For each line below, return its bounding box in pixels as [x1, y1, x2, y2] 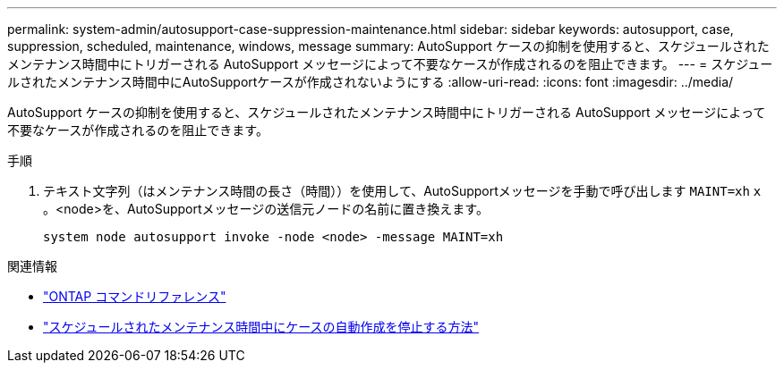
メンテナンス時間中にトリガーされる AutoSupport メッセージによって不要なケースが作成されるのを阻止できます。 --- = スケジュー [7, 56, 773, 71]
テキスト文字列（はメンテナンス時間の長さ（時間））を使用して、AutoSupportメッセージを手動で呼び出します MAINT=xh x [43, 183, 762, 198]
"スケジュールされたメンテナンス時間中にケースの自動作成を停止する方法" [43, 319, 480, 334]
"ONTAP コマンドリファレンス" [43, 289, 226, 304]
